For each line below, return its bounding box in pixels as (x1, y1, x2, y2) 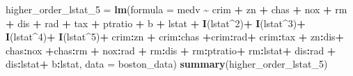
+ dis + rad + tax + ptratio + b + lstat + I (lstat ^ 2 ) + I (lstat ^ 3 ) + (6, 15, 306, 30)
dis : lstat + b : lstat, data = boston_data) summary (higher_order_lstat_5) (6, 56, 328, 71)
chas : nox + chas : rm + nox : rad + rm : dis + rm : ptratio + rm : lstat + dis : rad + (6, 43, 336, 57)
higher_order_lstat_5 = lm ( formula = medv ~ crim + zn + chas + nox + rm (6, 2, 347, 16)
